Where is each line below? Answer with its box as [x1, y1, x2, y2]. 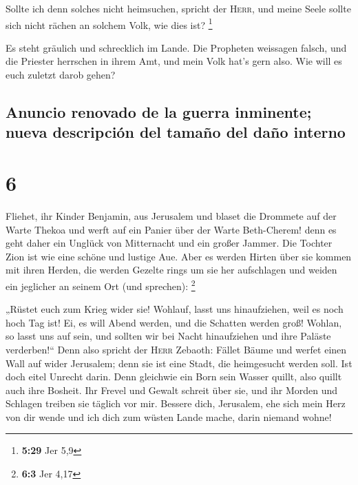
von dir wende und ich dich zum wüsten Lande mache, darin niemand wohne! [6, 409, 332, 424]
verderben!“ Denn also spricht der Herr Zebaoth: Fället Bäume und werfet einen [6, 342, 347, 356]
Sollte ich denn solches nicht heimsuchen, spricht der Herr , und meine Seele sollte [6, 1, 351, 15]
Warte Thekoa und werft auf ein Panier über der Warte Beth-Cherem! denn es [6, 222, 337, 236]
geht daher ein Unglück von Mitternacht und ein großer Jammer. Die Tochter [6, 236, 333, 250]
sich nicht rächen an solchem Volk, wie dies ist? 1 [6, 15, 213, 32]
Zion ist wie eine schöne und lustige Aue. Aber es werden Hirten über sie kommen [6, 249, 352, 263]
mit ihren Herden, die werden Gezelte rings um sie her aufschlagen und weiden [6, 262, 337, 277]
